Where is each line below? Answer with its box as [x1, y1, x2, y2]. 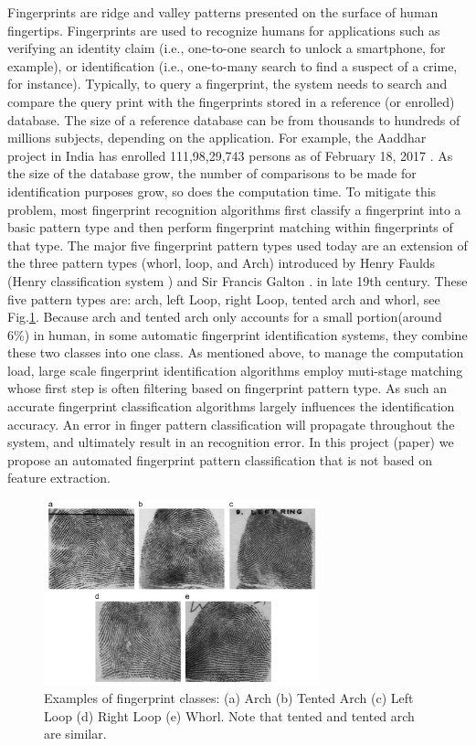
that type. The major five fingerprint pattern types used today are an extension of [7, 235, 468, 254]
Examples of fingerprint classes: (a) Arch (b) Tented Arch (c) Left [44, 688, 414, 708]
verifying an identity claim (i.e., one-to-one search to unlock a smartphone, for [7, 38, 446, 58]
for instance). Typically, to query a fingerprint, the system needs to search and [7, 74, 448, 93]
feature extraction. [7, 468, 111, 487]
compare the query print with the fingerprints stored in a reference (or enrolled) [7, 91, 455, 111]
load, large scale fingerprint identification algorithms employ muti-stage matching [7, 360, 463, 379]
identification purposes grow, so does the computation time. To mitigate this [7, 181, 437, 200]
